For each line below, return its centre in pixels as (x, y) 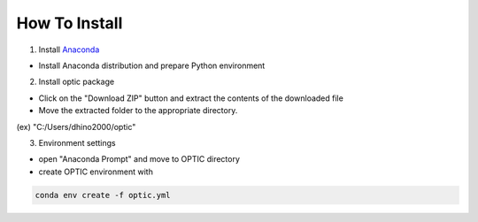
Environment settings (77, 142)
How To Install (69, 23)
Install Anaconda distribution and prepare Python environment (152, 65)
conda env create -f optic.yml (103, 195)
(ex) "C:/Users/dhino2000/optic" (76, 126)
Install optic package (77, 82)
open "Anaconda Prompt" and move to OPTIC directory (139, 159)
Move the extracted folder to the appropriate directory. (138, 111)
